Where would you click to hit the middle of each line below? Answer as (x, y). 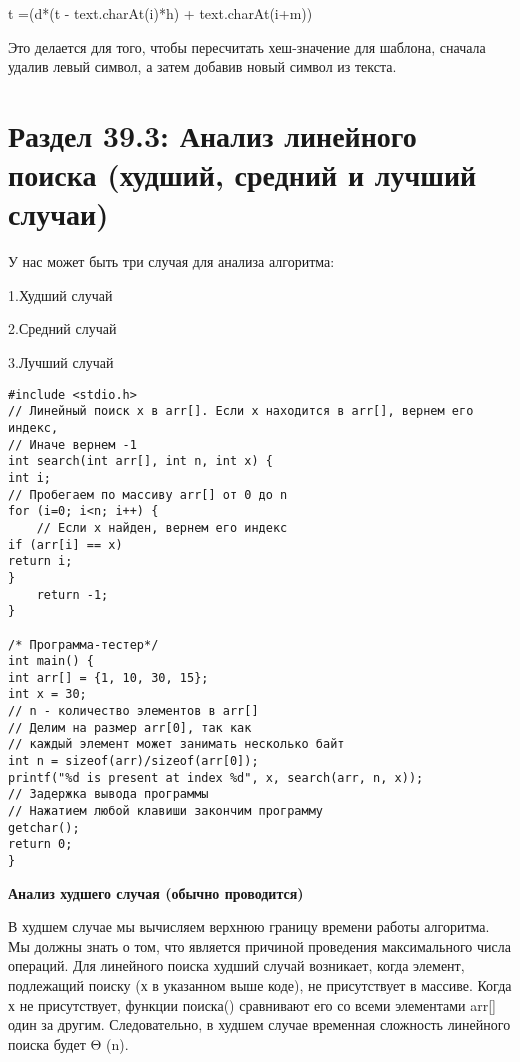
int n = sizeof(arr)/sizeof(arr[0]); (133, 761)
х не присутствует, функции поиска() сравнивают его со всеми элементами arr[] (252, 1004)
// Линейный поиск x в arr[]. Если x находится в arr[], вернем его (241, 411)
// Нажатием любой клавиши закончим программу (165, 811)
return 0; (40, 844)
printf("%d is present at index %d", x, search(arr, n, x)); (216, 777)
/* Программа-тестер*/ (83, 644)
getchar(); (44, 827)
